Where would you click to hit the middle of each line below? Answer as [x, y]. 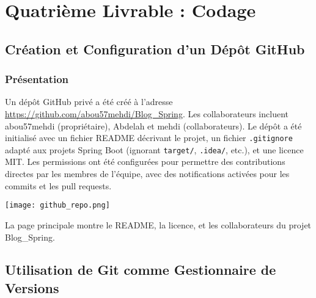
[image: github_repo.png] [57, 205]
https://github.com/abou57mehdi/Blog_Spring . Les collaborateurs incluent [147, 113]
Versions [32, 287]
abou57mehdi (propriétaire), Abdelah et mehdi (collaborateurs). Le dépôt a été [153, 125]
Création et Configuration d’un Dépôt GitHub [155, 49]
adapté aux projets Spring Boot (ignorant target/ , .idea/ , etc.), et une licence [154, 149]
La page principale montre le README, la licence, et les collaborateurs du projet [158, 224]
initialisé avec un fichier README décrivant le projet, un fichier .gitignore [149, 138]
